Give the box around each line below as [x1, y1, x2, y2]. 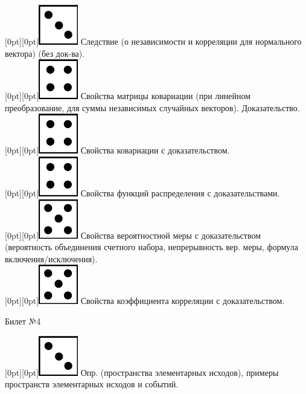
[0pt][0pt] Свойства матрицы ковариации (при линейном [5, 89, 251, 102]
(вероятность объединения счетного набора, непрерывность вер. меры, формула [5, 241, 298, 253]
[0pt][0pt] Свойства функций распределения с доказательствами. [5, 186, 280, 199]
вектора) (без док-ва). [5, 47, 85, 59]
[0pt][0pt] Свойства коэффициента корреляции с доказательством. [5, 294, 285, 307]
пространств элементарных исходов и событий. [5, 378, 179, 390]
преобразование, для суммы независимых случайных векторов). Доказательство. [5, 101, 300, 114]
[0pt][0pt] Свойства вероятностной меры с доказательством [5, 228, 261, 241]
